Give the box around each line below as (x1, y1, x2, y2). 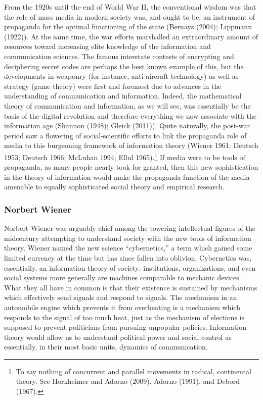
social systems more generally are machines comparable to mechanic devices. (4, 272, 241, 283)
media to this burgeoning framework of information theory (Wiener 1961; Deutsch (4, 140, 258, 151)
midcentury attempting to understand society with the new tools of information (4, 232, 251, 243)
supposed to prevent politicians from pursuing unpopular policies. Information (4, 322, 247, 332)
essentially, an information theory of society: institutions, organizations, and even (4, 262, 256, 273)
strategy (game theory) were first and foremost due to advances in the (4, 80, 222, 91)
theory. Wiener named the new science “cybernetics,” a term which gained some (4, 242, 252, 253)
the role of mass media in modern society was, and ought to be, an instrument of (4, 11, 255, 22)
